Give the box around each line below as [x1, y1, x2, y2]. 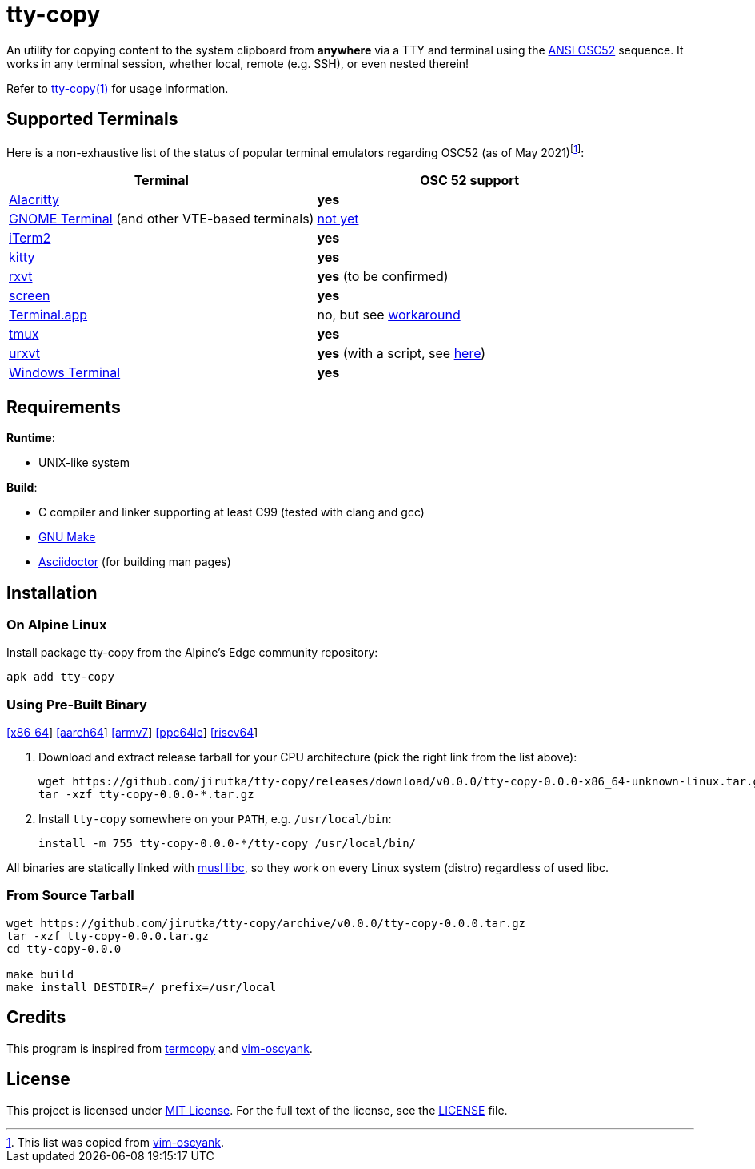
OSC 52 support [420, 172, 520, 189]
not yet [317, 211, 359, 227]
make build [6, 967, 74, 981]
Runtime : [6, 431, 55, 445]
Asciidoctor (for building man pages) [38, 555, 231, 569]
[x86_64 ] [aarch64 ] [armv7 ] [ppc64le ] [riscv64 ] [6, 725, 258, 740]
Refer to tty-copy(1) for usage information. [6, 81, 229, 95]
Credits [6, 1007, 66, 1028]
